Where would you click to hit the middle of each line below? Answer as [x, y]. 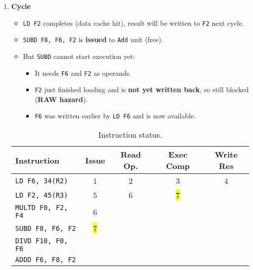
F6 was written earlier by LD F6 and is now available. [115, 116]
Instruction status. [130, 135]
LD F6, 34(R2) [42, 181]
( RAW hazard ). [61, 99]
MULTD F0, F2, [42, 208]
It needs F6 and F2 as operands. [83, 73]
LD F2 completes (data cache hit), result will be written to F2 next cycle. [133, 23]
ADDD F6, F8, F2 [46, 260]
